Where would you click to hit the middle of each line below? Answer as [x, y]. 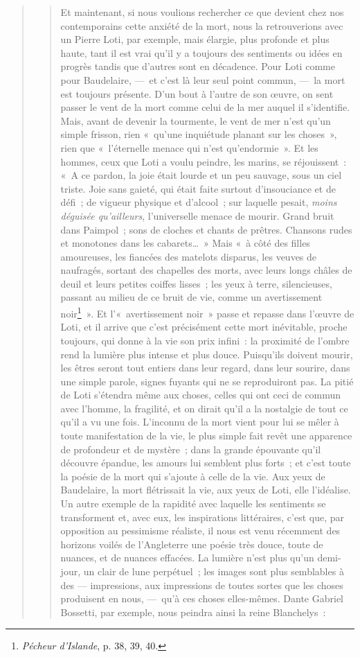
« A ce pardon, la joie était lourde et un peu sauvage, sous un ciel [201, 175]
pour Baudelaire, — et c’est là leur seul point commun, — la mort [203, 79]
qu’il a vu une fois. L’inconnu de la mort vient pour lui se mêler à [200, 422]
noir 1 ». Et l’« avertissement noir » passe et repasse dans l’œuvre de [207, 312]
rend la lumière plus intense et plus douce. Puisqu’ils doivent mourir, [207, 354]
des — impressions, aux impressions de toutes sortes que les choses [202, 585]
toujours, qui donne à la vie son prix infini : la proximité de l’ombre [205, 340]
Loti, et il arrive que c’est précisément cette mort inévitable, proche [204, 327]
